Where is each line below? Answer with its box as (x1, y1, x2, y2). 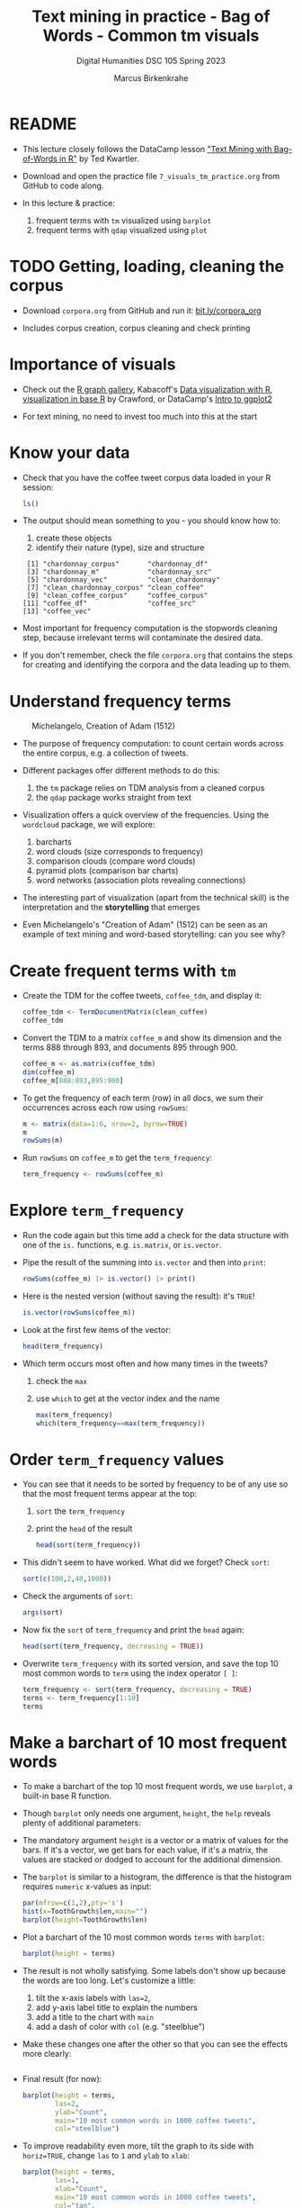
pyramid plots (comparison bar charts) (35, 865, 179, 876)
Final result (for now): (22, 2073, 102, 2084)
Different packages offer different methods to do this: (22, 765, 220, 776)
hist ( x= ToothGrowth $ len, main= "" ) (22, 1907, 148, 1916)
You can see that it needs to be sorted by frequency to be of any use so (22, 1479, 289, 1489)
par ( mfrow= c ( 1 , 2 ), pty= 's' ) (22, 1898, 124, 1908)
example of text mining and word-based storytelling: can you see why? (22, 929, 286, 940)
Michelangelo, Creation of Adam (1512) (31, 720, 175, 731)
